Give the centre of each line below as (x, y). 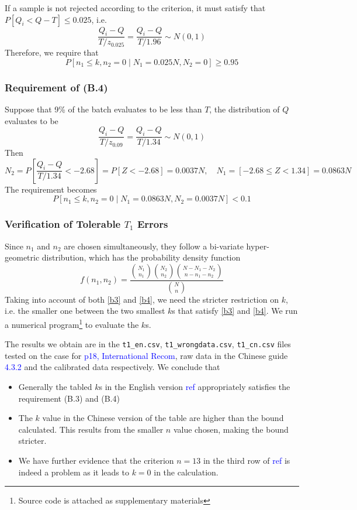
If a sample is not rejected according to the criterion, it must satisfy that (135, 8)
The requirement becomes (51, 189)
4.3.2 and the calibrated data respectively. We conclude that (112, 367)
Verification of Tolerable (63, 224)
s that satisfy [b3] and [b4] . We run (235, 311)
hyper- (258, 246)
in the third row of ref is (247, 460)
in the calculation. (186, 472)
